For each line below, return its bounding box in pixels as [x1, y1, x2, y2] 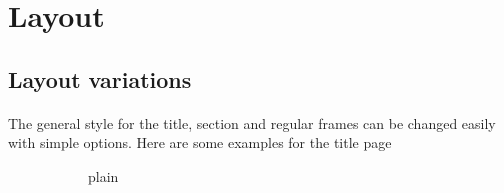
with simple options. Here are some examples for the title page [8, 132, 392, 153]
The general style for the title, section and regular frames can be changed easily [8, 112, 496, 133]
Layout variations [8, 63, 192, 94]
